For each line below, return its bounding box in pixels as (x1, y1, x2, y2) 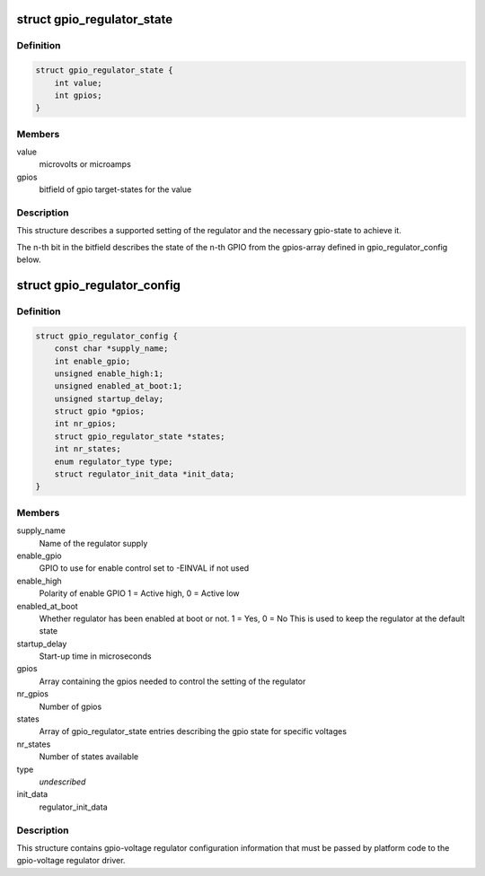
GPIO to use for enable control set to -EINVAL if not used (39, 563, 250, 574)
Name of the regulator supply (39, 538, 148, 548)
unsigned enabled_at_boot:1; (54, 381, 183, 391)
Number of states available (39, 751, 139, 762)
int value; (54, 77, 102, 88)
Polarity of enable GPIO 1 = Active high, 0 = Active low (39, 588, 240, 599)
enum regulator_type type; (54, 456, 174, 467)
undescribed (39, 776, 86, 787)
